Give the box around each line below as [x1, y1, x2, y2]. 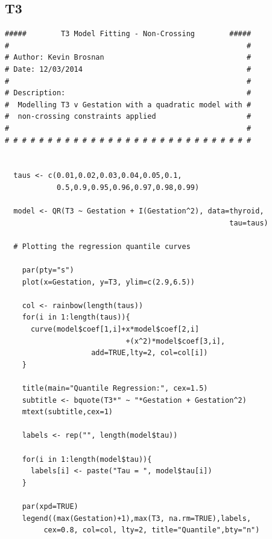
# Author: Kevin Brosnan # [5, 53, 251, 62]
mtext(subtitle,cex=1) [22, 408, 113, 417]
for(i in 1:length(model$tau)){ [22, 455, 152, 464]
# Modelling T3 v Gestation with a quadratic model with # [5, 100, 251, 109]
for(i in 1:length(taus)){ [22, 313, 130, 322]
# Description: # [5, 89, 251, 98]
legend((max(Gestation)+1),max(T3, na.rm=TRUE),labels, [22, 514, 251, 523]
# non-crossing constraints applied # [5, 112, 251, 121]
